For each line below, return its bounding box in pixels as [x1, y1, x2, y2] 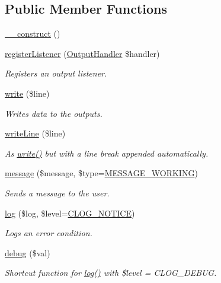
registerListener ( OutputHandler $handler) [5, 47, 160, 59]
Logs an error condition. [5, 227, 92, 239]
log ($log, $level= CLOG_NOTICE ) [5, 206, 135, 219]
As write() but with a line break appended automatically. [5, 147, 209, 159]
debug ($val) [5, 246, 50, 259]
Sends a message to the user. [5, 186, 110, 199]
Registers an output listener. [5, 67, 107, 80]
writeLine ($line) [5, 127, 66, 139]
